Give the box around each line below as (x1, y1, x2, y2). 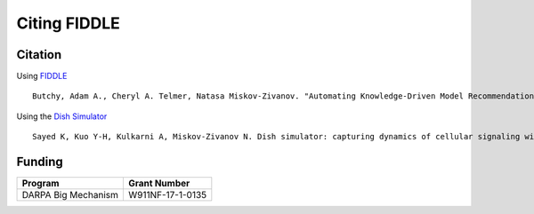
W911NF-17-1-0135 (127, 189, 207, 202)
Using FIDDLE (16, 71, 68, 82)
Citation (16, 47, 62, 62)
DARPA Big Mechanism (21, 189, 119, 202)
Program (21, 178, 60, 190)
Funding (16, 155, 64, 170)
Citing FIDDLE (16, 13, 120, 33)
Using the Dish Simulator (16, 111, 108, 122)
